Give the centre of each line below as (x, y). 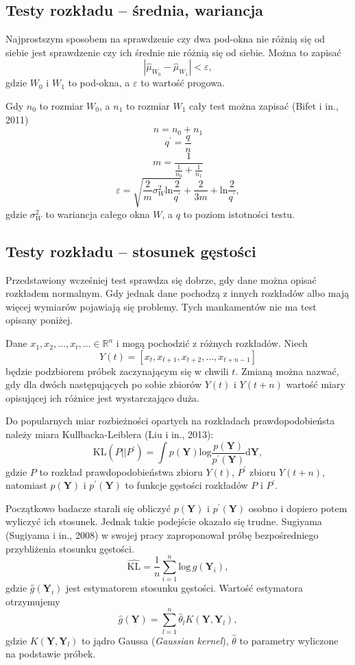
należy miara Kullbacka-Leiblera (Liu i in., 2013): (110, 434)
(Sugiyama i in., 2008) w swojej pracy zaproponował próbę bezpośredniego (162, 534)
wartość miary (316, 384)
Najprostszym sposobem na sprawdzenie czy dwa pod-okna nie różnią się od (166, 39)
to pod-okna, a (99, 83)
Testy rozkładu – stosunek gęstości (131, 251)
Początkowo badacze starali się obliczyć (88, 508)
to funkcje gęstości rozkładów (186, 485)
